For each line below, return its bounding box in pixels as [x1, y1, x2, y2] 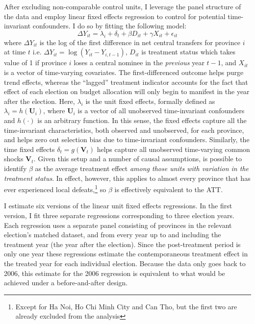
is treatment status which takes [141, 47, 235, 57]
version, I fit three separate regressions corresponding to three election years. [4, 210, 234, 220]
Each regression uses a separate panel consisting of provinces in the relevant [4, 220, 232, 230]
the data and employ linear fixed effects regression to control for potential [4, 11, 226, 21]
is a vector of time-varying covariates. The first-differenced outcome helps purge [4, 67, 244, 77]
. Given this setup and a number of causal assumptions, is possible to [33, 153, 242, 164]
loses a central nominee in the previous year [74, 57, 204, 68]
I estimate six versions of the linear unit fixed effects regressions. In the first [4, 200, 232, 211]
